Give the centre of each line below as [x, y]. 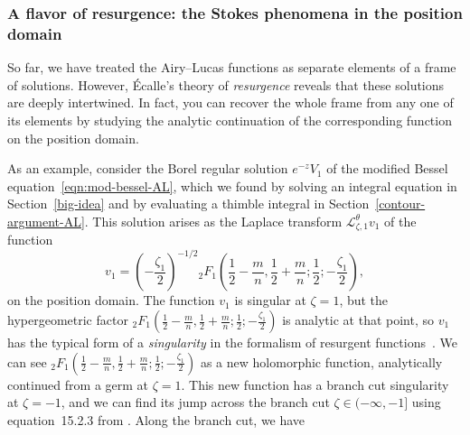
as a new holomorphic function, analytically [321, 361]
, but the [364, 300]
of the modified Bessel [387, 168]
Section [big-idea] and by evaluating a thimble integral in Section [188, 204]
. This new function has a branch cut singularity [315, 384]
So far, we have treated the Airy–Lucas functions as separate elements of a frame [232, 67]
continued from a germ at [78, 384]
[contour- [400, 204]
